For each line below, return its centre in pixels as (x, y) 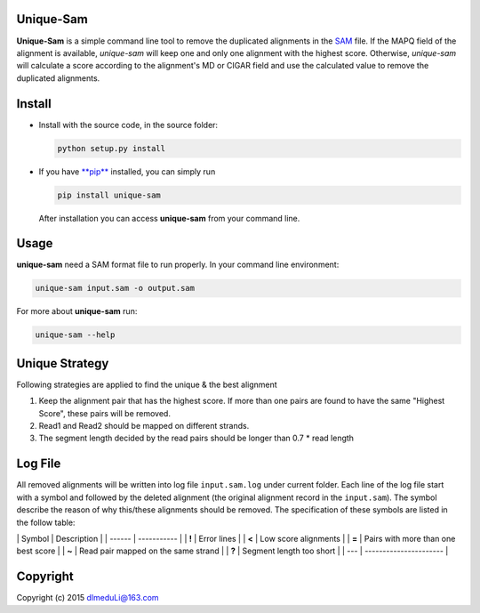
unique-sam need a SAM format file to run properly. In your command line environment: (178, 265)
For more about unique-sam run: (77, 311)
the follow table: (46, 522)
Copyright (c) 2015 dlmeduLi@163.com (88, 598)
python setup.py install (112, 148)
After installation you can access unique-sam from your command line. (169, 218)
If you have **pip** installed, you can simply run (127, 171)
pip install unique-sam (109, 195)
